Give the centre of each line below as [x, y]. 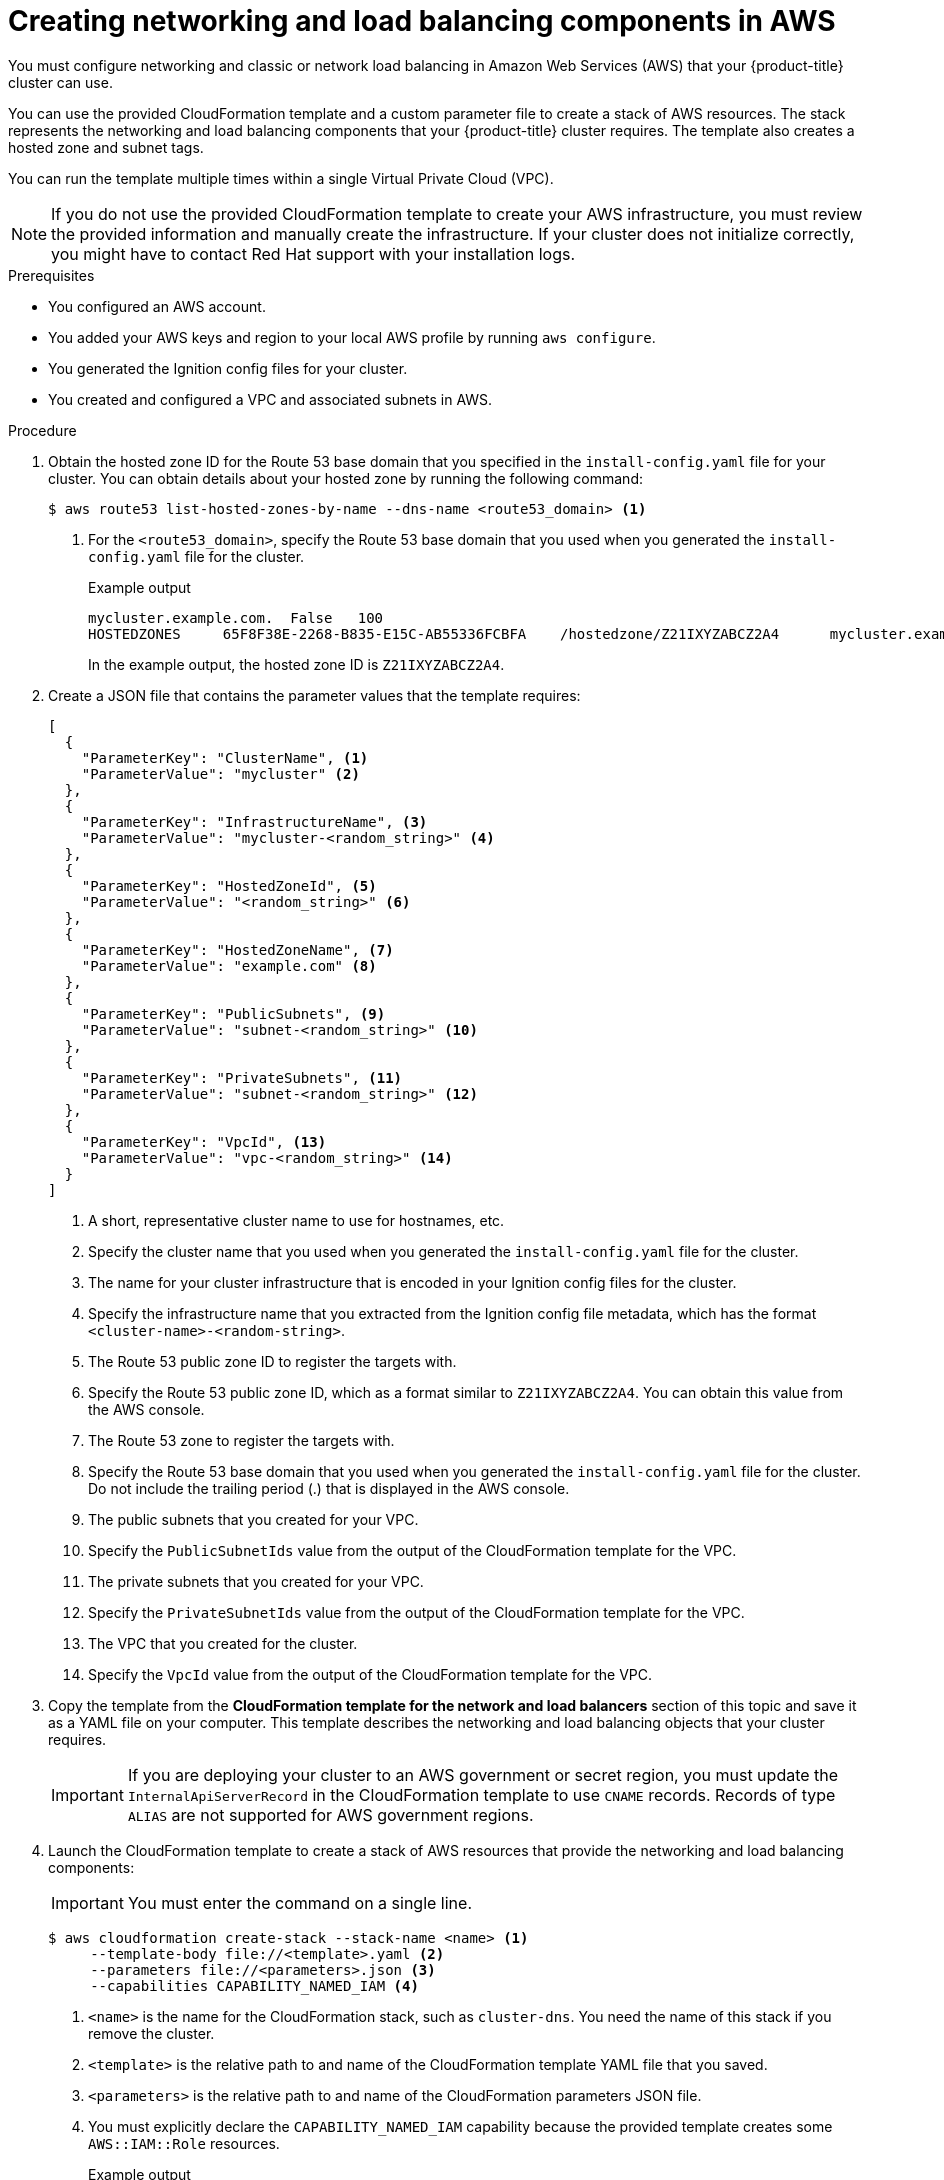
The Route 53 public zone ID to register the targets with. [272, 1361]
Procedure [42, 430]
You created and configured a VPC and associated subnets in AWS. [270, 399]
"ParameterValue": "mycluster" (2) [220, 773]
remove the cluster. [151, 2033]
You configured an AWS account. [157, 306]
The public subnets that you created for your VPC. [253, 1519]
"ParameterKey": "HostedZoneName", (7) [237, 949]
